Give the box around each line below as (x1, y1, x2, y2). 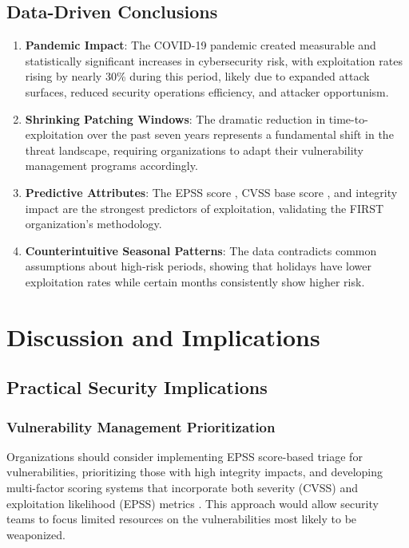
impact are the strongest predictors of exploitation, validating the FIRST (25, 199, 384, 216)
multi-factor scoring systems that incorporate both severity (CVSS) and (6, 479, 359, 496)
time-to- (328, 110, 368, 127)
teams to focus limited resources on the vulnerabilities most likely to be (6, 511, 357, 527)
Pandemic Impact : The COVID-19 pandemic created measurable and (25, 37, 376, 53)
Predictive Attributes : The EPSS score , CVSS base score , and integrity (25, 183, 398, 200)
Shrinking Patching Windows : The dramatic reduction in (25, 110, 326, 127)
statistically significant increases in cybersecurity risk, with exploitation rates (25, 52, 403, 69)
